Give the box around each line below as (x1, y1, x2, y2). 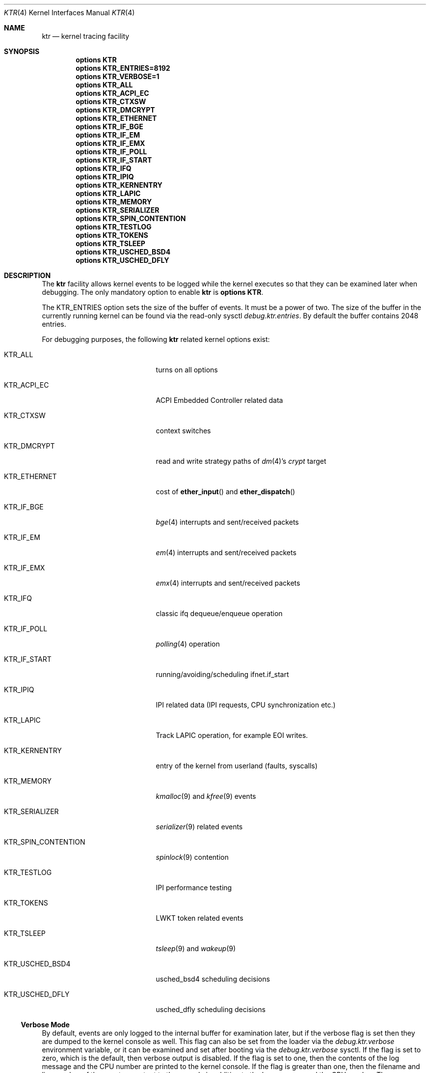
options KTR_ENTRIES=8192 (76, 64, 170, 72)
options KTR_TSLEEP (76, 239, 145, 248)
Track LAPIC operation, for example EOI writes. (156, 731, 308, 739)
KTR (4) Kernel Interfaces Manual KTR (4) (4, 8, 135, 17)
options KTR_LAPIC (76, 189, 141, 198)
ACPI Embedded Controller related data (156, 396, 283, 404)
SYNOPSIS (4, 47, 40, 56)
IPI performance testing (156, 883, 232, 892)
